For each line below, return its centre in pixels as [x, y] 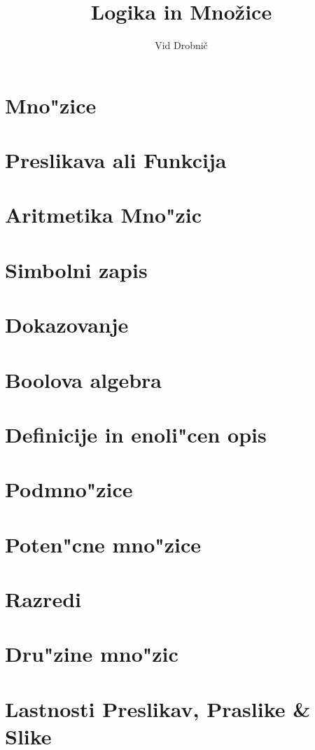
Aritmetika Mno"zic [104, 215]
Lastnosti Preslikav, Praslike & [158, 708]
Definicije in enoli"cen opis [136, 434]
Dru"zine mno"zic [92, 654]
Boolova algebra [83, 379]
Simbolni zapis [76, 269]
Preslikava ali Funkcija [116, 160]
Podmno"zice [69, 489]
